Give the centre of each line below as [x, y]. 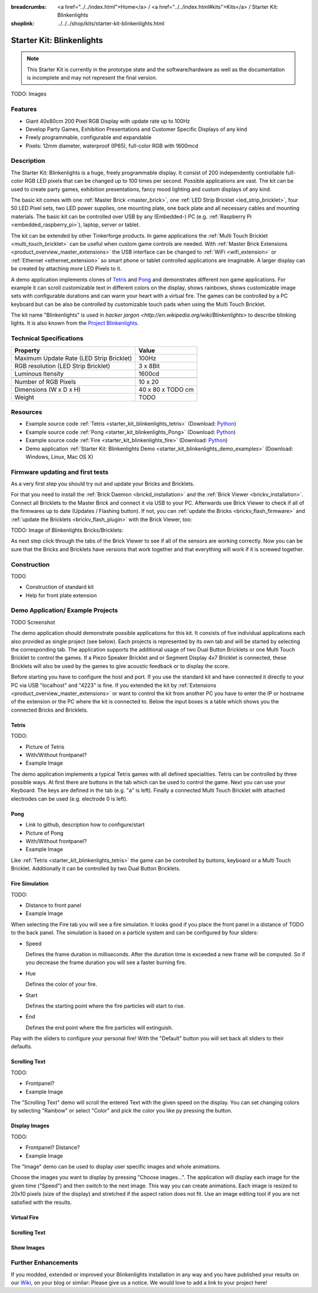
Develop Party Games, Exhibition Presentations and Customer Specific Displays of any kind [136, 129]
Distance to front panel [54, 905]
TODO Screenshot [33, 622]
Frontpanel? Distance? [53, 1147]
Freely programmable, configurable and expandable [89, 137]
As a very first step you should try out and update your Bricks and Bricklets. [103, 484]
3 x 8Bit [149, 366]
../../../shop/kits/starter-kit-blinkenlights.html [111, 23]
